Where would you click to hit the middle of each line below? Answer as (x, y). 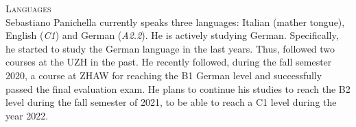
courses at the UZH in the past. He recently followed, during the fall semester (169, 62)
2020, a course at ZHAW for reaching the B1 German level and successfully (164, 75)
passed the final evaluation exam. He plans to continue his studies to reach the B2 (178, 88)
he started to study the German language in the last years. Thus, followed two (170, 48)
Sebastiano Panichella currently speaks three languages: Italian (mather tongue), (175, 22)
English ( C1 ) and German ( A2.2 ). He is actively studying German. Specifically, (172, 35)
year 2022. (27, 115)
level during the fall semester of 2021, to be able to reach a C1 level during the (171, 102)
